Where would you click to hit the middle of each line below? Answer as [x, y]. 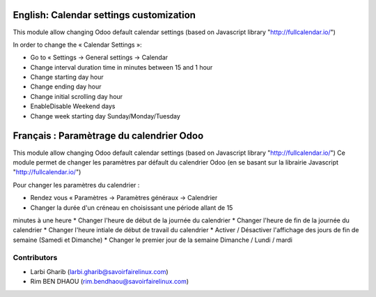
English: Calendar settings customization [104, 15]
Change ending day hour [66, 86]
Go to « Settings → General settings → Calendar [99, 58]
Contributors [35, 258]
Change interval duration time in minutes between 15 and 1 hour [122, 67]
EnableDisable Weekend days [73, 106]
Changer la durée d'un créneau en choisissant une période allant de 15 [132, 207]
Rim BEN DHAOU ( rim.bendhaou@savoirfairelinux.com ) [110, 282]
